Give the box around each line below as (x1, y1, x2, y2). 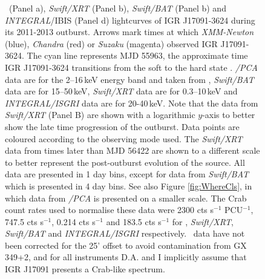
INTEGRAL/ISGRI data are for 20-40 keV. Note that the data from (5, 96, 258, 109)
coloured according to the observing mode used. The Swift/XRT (5, 132, 243, 145)
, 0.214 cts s (51, 215, 96, 228)
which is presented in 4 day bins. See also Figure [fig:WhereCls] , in (5, 179, 252, 192)
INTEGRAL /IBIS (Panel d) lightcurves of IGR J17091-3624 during (5, 13, 255, 26)
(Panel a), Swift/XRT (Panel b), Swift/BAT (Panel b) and (8, 2, 226, 14)
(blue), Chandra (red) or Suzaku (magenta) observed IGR (5, 37, 218, 50)
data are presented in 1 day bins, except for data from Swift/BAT (5, 168, 249, 180)
